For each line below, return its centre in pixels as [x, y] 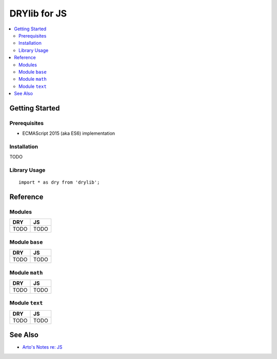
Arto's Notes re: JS [42, 347]
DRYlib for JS [38, 13]
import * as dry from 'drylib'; [59, 182]
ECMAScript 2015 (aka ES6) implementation [69, 133]
